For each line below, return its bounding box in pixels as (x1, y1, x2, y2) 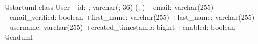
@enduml (4, 31, 33, 42)
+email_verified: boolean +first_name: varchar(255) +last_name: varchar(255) (4, 11, 255, 22)
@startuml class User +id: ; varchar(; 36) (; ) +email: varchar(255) (4, 2, 214, 12)
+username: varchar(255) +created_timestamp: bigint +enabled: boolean (4, 21, 235, 32)
